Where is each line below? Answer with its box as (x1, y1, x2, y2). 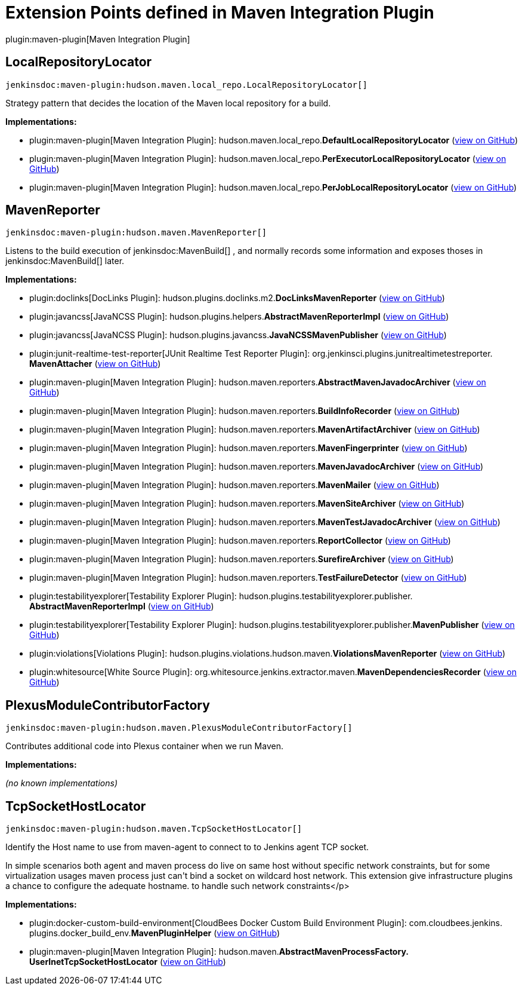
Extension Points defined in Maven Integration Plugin (5, 2, 434, 23)
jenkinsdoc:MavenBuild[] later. (5, 256, 125, 266)
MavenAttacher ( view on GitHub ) (29, 358, 161, 369)
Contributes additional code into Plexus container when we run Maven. (5, 741, 283, 752)
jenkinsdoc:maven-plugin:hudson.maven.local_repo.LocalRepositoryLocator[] (5, 79, 367, 90)
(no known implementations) (5, 778, 118, 789)
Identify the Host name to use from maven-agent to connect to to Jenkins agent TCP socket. (5, 842, 369, 853)
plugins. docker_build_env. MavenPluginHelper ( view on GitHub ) (29, 928, 280, 939)
